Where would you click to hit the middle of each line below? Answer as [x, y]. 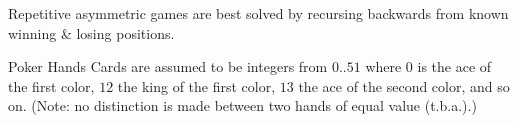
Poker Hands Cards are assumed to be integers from [168, 66]
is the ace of [454, 66]
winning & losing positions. [91, 32]
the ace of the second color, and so [404, 85]
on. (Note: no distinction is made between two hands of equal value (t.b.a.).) [242, 105]
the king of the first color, [196, 85]
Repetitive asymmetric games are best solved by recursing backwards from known [258, 13]
